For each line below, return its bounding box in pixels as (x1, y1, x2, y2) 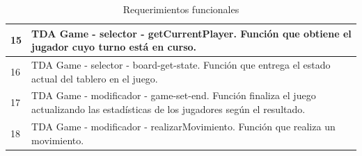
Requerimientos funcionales (123, 2, 239, 16)
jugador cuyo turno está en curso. (31, 40, 197, 54)
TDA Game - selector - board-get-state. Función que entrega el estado (31, 58, 331, 72)
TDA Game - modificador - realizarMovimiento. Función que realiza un (31, 119, 336, 133)
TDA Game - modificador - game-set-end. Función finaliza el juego (31, 88, 316, 103)
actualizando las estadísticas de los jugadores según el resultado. (31, 102, 306, 116)
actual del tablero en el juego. (31, 71, 158, 85)
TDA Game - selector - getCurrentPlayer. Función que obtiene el (31, 26, 352, 40)
